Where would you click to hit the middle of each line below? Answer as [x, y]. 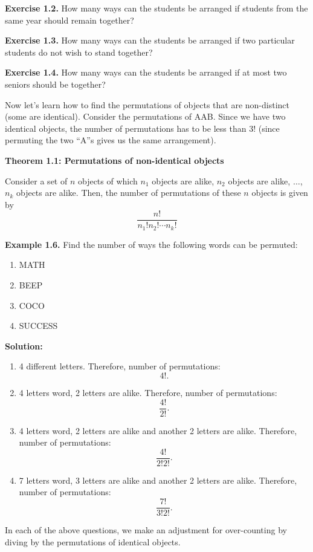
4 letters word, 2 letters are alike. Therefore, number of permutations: [148, 392]
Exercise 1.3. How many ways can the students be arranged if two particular [150, 40]
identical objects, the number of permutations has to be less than [126, 128]
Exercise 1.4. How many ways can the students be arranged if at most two [146, 72]
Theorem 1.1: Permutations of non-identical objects [115, 160]
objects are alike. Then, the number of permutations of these [128, 193]
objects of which [108, 180]
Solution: [24, 346]
